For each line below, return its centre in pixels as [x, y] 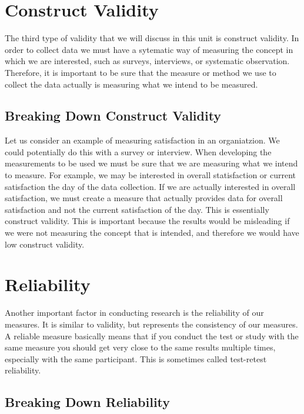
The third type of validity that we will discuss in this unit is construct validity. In [152, 38]
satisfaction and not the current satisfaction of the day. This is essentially [137, 209]
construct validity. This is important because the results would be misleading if [147, 221]
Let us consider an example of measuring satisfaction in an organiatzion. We [142, 140]
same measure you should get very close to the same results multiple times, [140, 347]
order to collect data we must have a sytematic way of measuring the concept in [149, 49]
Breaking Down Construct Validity [113, 116]
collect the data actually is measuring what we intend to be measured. [131, 84]
